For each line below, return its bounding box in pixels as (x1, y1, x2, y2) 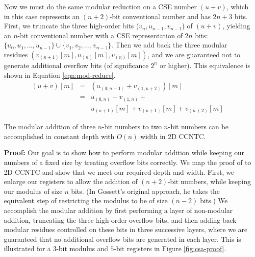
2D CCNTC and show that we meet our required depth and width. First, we (4, 166, 234, 177)
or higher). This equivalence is (159, 60, 251, 70)
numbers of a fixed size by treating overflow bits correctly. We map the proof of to (4, 157, 251, 167)
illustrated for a (4, 243, 51, 254)
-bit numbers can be (168, 121, 229, 132)
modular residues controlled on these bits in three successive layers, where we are (4, 224, 248, 234)
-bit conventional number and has (109, 11, 211, 21)
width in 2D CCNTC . (140, 131, 206, 141)
